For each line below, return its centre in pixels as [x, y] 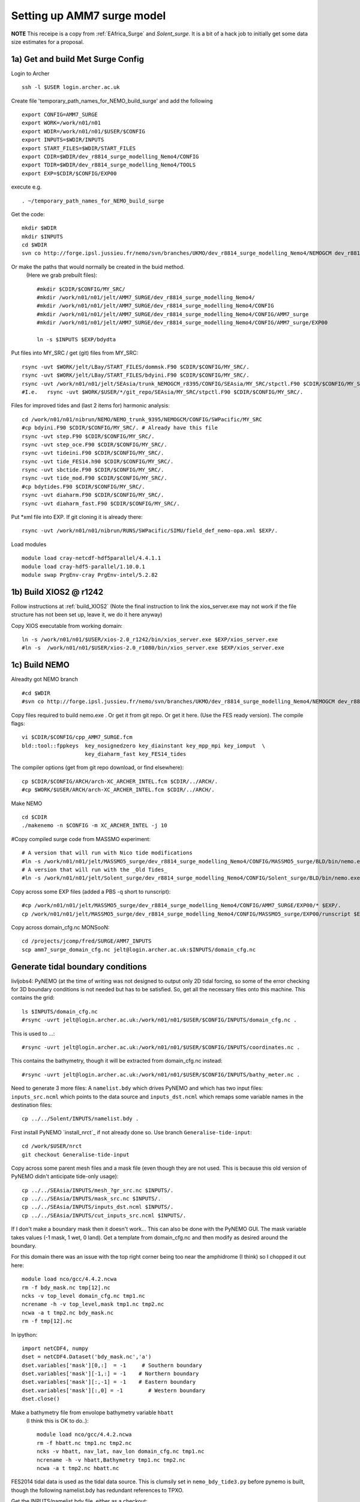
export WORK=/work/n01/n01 [61, 123]
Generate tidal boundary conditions [79, 966]
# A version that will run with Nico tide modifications [107, 853]
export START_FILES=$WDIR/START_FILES [79, 148]
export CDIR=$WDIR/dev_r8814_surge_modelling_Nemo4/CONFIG [110, 157]
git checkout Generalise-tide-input [76, 1154]
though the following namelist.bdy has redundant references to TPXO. [97, 1490]
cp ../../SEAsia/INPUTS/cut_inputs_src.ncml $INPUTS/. [104, 1215]
